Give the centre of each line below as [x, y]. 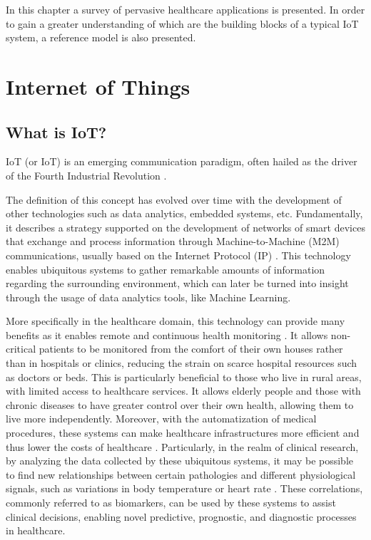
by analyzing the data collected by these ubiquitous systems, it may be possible [180, 461]
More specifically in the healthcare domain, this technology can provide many [176, 321]
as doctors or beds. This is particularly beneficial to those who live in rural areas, [184, 377]
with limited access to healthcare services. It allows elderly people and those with [183, 391]
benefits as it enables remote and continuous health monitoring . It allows [167, 334]
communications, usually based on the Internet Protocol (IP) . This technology [178, 255]
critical [21, 349]
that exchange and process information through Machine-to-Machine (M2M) [173, 241]
